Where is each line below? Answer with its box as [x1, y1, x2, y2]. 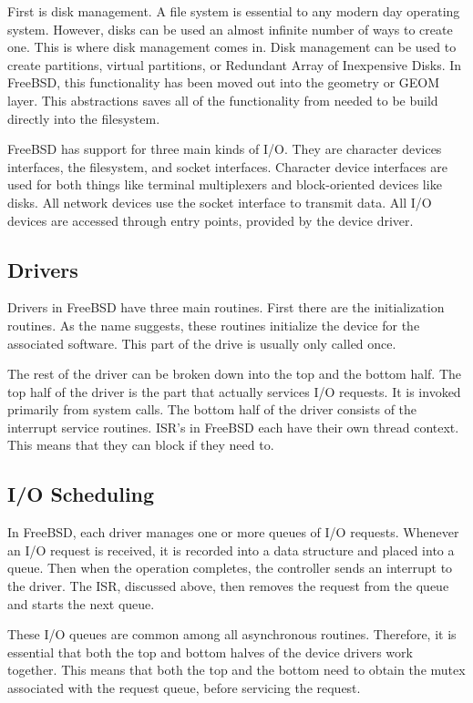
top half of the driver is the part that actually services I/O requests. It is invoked [7, 382, 461, 401]
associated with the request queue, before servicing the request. [7, 678, 361, 698]
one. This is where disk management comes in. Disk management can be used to [7, 37, 457, 56]
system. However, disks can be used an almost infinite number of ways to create [7, 19, 453, 38]
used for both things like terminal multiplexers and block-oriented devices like [7, 175, 442, 194]
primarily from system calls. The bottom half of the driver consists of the [7, 400, 417, 419]
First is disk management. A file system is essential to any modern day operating [7, 2, 460, 20]
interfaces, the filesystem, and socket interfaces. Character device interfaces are [7, 157, 447, 176]
